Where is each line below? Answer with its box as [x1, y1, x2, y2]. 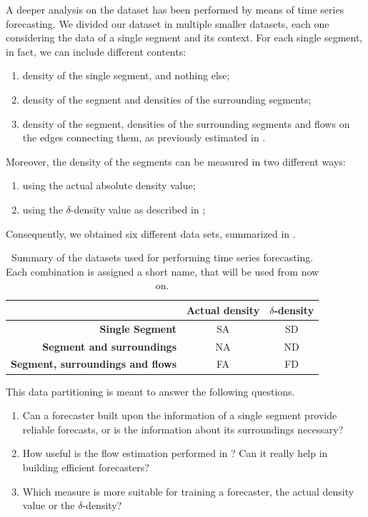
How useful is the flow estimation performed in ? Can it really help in [22, 446, 328, 461]
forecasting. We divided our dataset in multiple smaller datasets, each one [6, 16, 329, 31]
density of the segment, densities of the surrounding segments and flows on [22, 116, 350, 131]
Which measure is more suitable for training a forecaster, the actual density [22, 483, 354, 498]
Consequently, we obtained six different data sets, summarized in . [6, 226, 296, 241]
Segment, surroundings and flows [11, 356, 177, 371]
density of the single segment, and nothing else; [22, 68, 230, 83]
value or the [22, 498, 75, 513]
